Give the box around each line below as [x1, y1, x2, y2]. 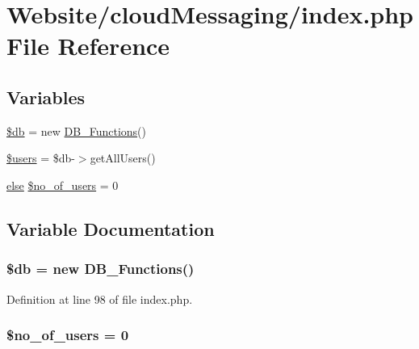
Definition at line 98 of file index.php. [6, 290, 193, 307]
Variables [6, 84, 86, 109]
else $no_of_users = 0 [6, 176, 119, 193]
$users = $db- [6, 149, 75, 166]
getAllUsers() [90, 149, 156, 166]
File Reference [6, 29, 170, 62]
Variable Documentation [6, 216, 215, 241]
